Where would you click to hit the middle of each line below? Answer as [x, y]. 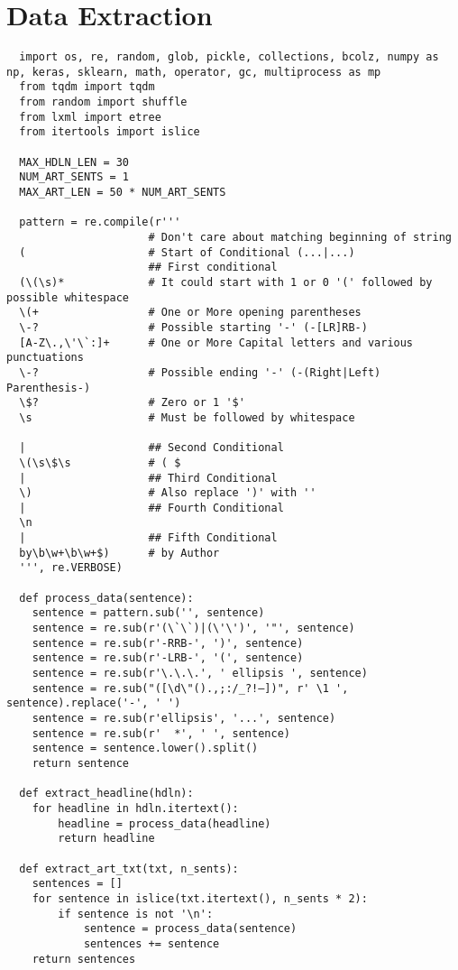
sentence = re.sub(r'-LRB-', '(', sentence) [168, 658]
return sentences [84, 959]
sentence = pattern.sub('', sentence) [148, 613]
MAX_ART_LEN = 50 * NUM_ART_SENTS [123, 193]
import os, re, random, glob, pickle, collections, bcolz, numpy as [229, 57]
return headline [106, 839]
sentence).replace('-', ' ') [94, 703]
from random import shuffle [103, 102]
